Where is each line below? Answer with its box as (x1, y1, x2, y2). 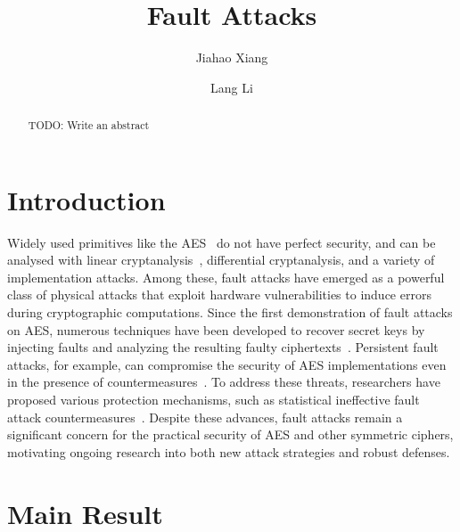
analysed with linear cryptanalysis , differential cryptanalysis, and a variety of (7, 250, 435, 269)
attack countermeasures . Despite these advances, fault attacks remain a (7, 407, 403, 426)
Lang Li (210, 78, 253, 96)
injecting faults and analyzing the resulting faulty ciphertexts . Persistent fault (7, 338, 439, 356)
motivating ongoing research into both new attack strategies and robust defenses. (7, 442, 450, 461)
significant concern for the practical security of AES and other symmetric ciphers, (7, 425, 454, 444)
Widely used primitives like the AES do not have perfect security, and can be (7, 233, 436, 251)
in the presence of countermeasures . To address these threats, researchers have (7, 372, 440, 391)
